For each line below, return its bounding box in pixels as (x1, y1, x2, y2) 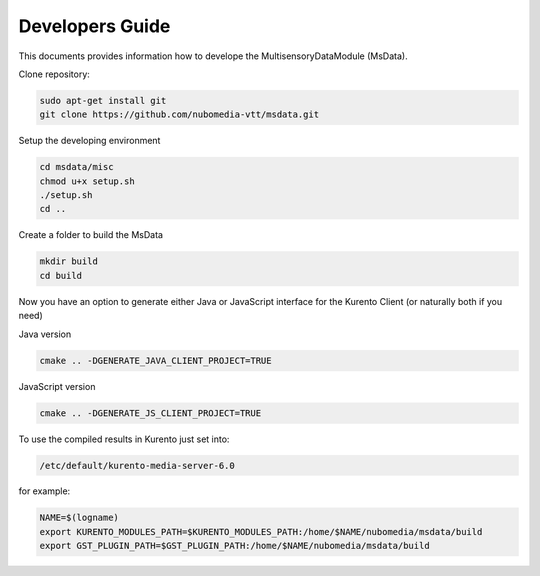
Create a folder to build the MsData (18, 229, 164, 241)
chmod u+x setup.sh (39, 175, 135, 187)
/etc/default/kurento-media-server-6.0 (39, 460, 235, 471)
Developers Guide (18, 15, 171, 37)
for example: (18, 485, 71, 497)
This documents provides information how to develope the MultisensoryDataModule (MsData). (18, 50, 409, 62)
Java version (18, 328, 72, 340)
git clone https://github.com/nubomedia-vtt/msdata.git (39, 109, 320, 120)
